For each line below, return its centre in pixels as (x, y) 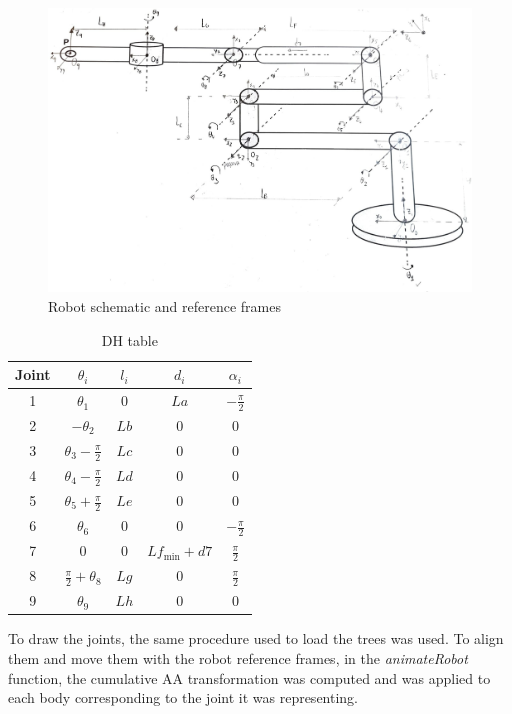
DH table (129, 339)
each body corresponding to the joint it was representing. (183, 697)
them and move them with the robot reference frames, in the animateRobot (238, 658)
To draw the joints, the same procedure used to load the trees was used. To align (256, 638)
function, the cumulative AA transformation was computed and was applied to (249, 677)
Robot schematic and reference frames (164, 305)
